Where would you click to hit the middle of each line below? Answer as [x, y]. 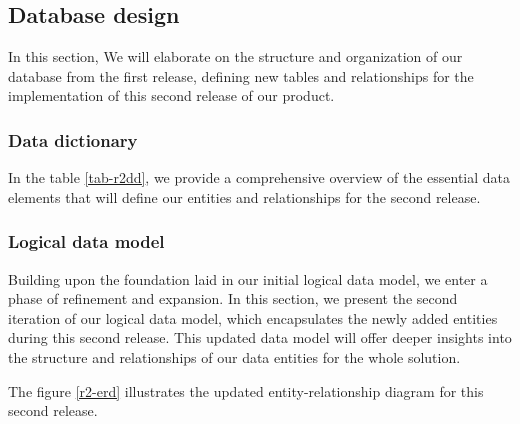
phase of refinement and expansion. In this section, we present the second [233, 298]
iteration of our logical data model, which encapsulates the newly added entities [253, 317]
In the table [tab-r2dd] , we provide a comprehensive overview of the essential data [259, 177]
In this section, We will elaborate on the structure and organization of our [235, 56]
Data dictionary [73, 139]
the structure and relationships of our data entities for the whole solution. [234, 356]
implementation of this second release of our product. [171, 95]
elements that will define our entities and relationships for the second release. [244, 196]
